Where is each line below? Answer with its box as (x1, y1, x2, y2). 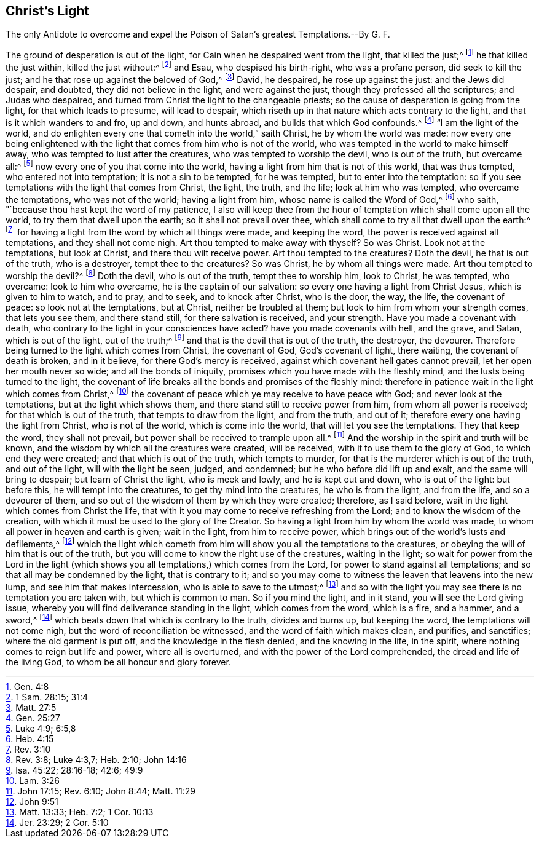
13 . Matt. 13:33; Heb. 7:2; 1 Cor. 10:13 (6, 806, 154, 817)
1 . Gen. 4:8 (6, 681, 49, 692)
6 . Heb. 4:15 (6, 733, 54, 744)
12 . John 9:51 (6, 796, 58, 807)
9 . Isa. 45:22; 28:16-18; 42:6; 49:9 (6, 764, 143, 775)
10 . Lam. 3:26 (6, 775, 60, 786)
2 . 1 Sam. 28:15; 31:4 (6, 691, 89, 702)
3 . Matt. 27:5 (6, 702, 57, 713)
